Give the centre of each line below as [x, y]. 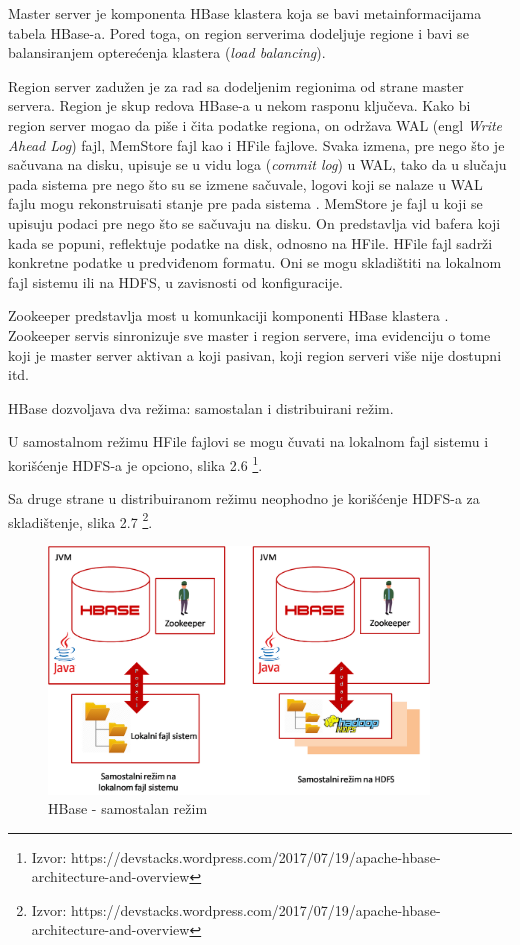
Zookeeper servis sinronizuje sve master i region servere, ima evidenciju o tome [249, 334]
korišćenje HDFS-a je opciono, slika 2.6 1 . [135, 463]
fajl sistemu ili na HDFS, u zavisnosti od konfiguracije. [175, 281]
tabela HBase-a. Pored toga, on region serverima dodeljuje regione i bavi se [238, 32]
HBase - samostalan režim [128, 808]
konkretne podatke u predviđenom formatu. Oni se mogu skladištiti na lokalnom [255, 262]
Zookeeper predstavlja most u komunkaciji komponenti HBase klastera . [228, 315]
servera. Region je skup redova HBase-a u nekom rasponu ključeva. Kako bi [239, 105]
